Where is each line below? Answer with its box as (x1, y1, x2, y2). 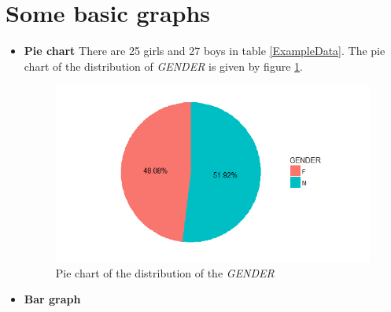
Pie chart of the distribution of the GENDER (55, 264, 275, 281)
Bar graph (24, 291, 81, 307)
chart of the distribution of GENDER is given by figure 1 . (24, 57, 303, 74)
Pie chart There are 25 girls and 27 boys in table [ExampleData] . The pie (24, 42, 385, 59)
